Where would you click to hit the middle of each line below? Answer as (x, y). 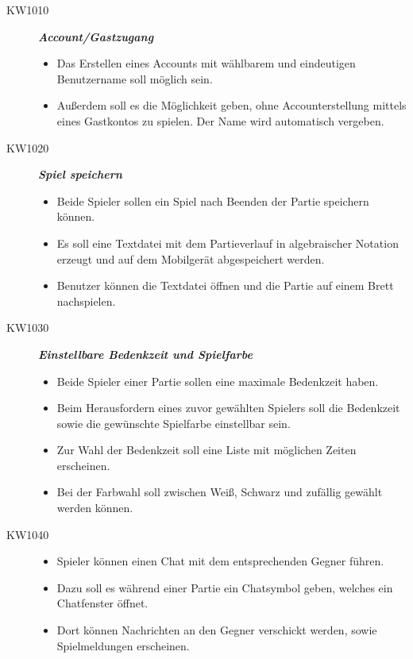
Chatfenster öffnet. (102, 603)
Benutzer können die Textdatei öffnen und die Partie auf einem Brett (225, 285)
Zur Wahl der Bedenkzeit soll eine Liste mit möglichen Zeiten (206, 450)
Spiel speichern (80, 174)
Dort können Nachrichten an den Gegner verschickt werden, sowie (217, 630)
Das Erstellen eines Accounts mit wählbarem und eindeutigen (206, 63)
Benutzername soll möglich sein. (135, 78)
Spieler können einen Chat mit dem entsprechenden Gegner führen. (220, 561)
